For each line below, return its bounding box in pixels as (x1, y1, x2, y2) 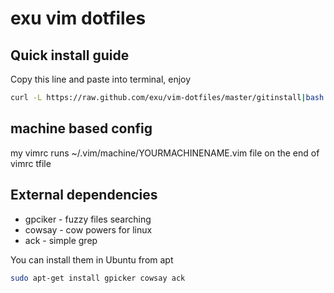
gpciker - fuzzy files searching (24, 213, 152, 225)
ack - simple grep (24, 234, 98, 246)
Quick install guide (10, 47, 130, 64)
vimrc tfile (10, 157, 52, 169)
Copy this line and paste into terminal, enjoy (10, 73, 192, 85)
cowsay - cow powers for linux (24, 223, 153, 236)
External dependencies (10, 187, 158, 204)
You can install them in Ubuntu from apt (10, 253, 174, 266)
